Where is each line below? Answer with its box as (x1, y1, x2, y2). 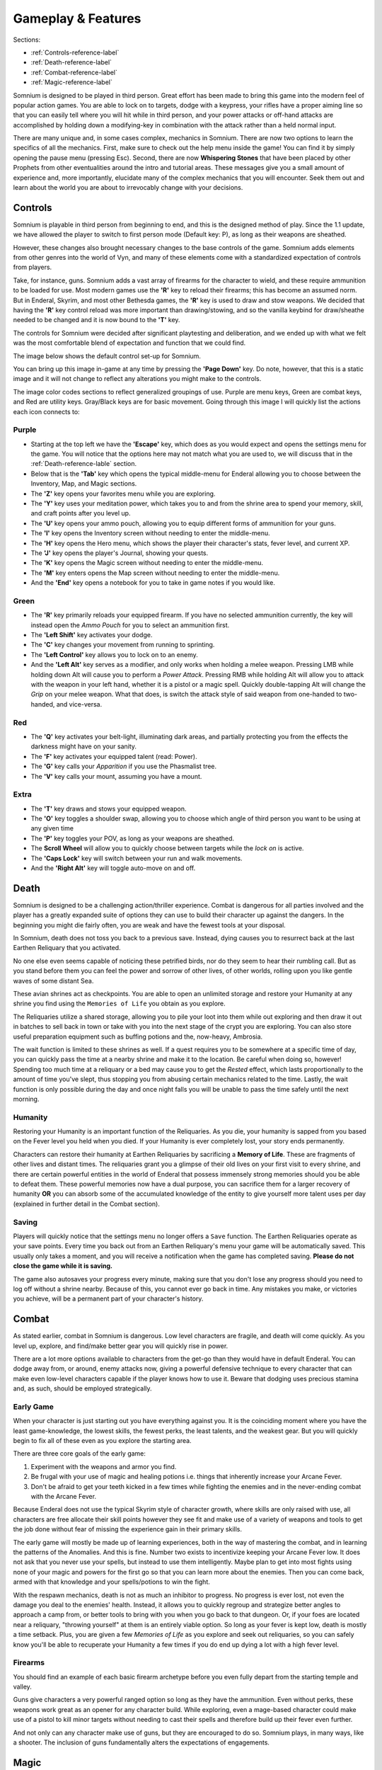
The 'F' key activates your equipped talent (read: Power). (30, 752, 197, 760)
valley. (13, 1682, 32, 1691)
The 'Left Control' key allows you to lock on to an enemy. (30, 650, 198, 658)
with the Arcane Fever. (30, 1492, 97, 1501)
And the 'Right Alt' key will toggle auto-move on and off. (30, 864, 196, 872)
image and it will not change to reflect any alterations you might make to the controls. (13, 375, 262, 383)
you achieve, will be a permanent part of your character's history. (13, 1294, 204, 1303)
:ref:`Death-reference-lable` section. (30, 459, 137, 468)
